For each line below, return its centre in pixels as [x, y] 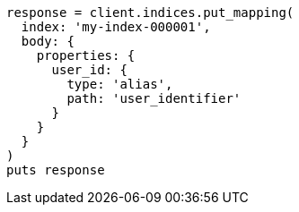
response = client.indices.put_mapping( [150, 13]
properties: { [86, 55]
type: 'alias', [120, 84]
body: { [48, 41]
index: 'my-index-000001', [116, 27]
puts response [56, 170]
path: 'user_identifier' [154, 98]
